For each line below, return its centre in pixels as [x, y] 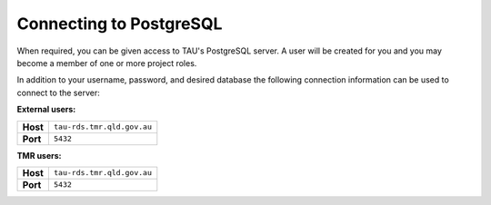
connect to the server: [58, 93]
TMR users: [40, 155]
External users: [46, 110]
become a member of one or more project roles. [107, 63]
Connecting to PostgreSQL [120, 24]
